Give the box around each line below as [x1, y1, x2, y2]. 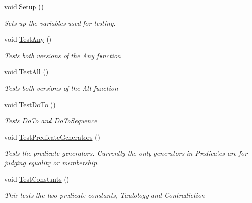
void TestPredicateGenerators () [4, 131, 100, 141]
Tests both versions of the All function [4, 82, 118, 93]
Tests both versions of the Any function [4, 50, 121, 60]
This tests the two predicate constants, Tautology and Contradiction [4, 190, 205, 200]
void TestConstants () [4, 173, 69, 184]
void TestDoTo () [4, 99, 56, 109]
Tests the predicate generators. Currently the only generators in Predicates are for [4, 148, 248, 158]
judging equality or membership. [4, 157, 99, 167]
